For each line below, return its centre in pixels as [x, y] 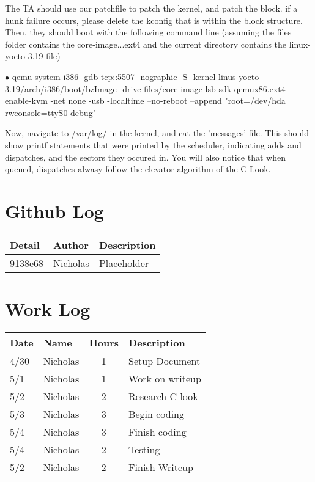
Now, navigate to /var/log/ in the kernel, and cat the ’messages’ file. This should [157, 133]
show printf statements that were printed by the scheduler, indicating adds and [153, 144]
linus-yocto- [240, 76]
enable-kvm [26, 100]
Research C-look [163, 396]
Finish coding [157, 431]
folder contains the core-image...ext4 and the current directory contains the [146, 44]
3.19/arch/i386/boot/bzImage [61, 88]
